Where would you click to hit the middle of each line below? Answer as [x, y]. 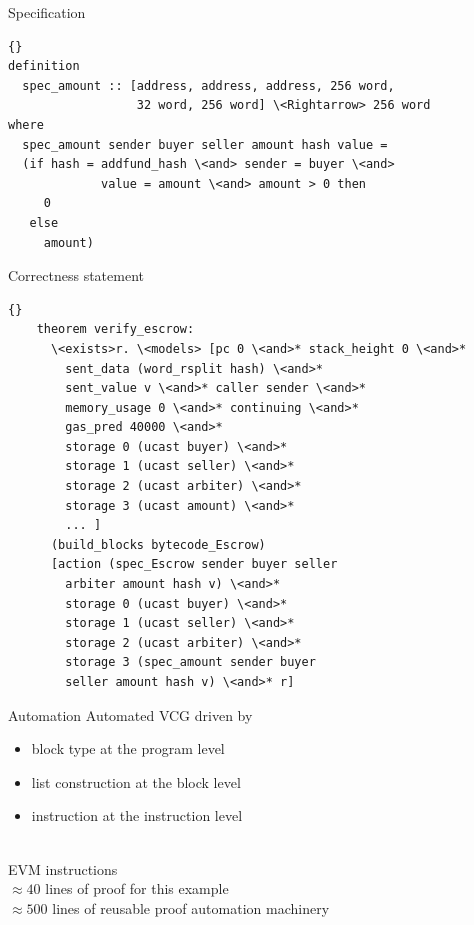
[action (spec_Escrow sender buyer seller [194, 564]
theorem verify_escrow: [115, 329]
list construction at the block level [136, 781]
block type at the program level [128, 748]
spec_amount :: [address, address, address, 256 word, [208, 85]
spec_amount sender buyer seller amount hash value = [205, 144]
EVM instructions [63, 868]
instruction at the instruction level [137, 815]
